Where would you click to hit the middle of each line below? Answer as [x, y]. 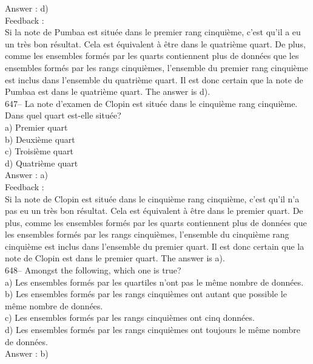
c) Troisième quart [39, 151]
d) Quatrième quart [42, 163]
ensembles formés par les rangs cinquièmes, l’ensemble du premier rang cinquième [156, 67]
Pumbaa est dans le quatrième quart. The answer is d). [108, 91]
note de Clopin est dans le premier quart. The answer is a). [115, 258]
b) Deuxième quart [40, 139]
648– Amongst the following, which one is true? [93, 270]
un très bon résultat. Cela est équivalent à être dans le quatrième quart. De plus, [155, 43]
